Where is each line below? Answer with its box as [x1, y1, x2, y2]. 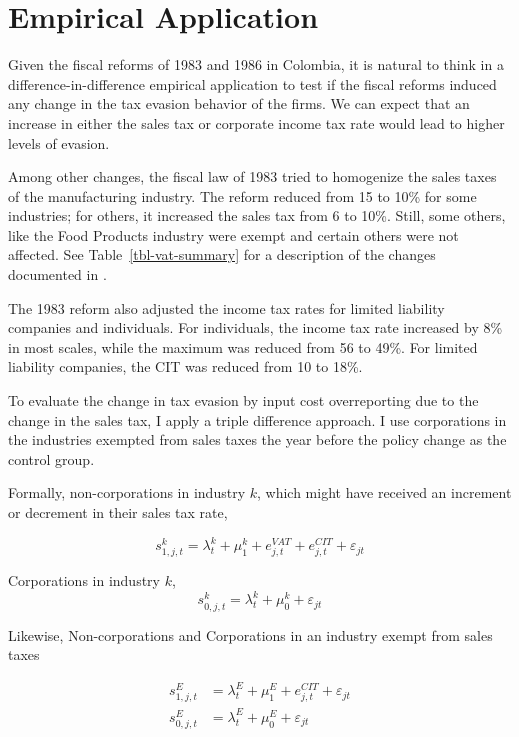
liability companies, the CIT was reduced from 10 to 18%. [8, 356, 363, 377]
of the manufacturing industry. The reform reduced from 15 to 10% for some [8, 185, 477, 206]
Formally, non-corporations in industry [8, 482, 246, 503]
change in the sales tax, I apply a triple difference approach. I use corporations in [8, 409, 507, 430]
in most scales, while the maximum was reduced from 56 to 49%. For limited [8, 336, 478, 357]
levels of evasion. [8, 132, 110, 153]
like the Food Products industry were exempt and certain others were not [8, 224, 459, 245]
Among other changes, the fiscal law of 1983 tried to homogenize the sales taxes [8, 166, 497, 187]
